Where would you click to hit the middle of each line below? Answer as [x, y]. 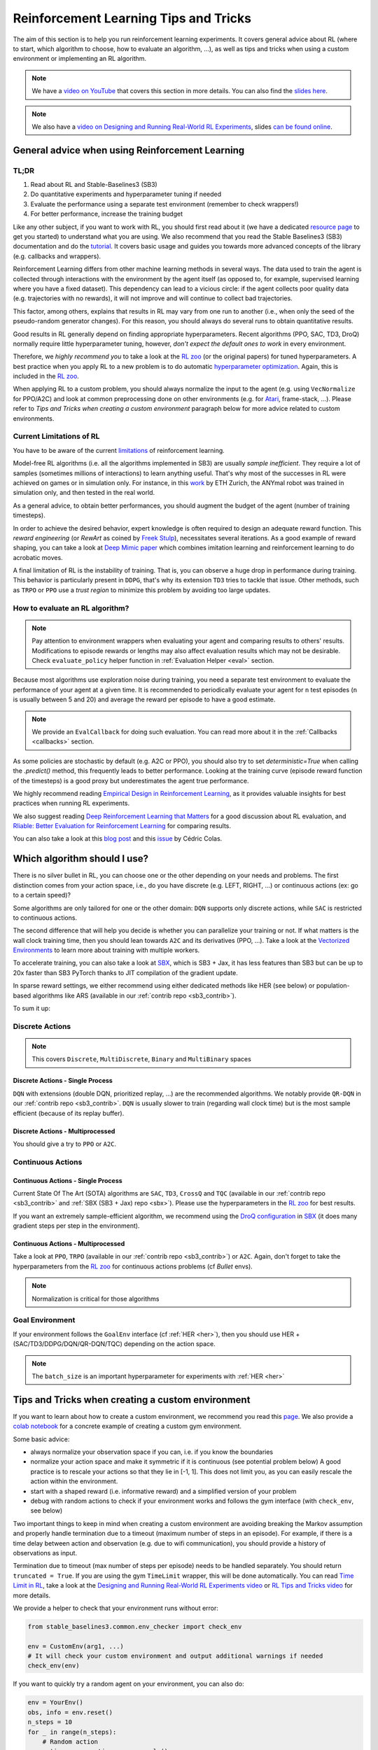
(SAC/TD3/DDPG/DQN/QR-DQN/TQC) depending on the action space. [114, 1344]
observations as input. [45, 1553]
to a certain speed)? [42, 895]
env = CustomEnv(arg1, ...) [76, 1646]
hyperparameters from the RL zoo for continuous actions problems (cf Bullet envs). [133, 1266]
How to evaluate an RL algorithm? [71, 608]
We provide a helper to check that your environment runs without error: [115, 1608]
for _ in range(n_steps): [72, 1732]
